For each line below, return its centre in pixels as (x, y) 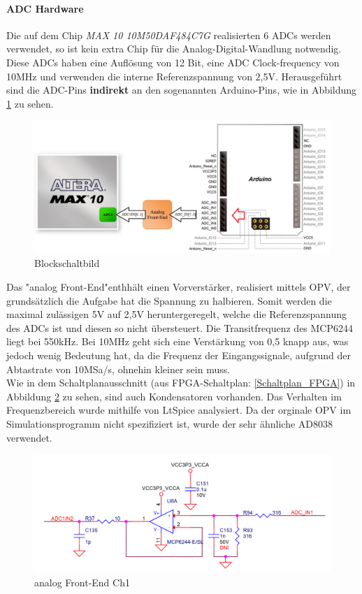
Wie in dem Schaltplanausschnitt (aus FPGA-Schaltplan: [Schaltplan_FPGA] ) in (181, 383)
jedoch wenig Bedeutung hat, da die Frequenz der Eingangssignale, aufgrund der (179, 355)
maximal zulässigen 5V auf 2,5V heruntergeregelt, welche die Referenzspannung (177, 314)
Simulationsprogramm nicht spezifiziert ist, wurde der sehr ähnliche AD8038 (170, 423)
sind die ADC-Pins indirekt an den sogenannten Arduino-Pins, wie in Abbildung (182, 90)
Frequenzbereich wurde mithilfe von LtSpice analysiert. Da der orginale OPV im (179, 410)
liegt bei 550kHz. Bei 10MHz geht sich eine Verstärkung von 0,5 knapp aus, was (178, 341)
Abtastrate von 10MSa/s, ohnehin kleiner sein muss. (118, 369)
